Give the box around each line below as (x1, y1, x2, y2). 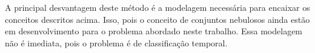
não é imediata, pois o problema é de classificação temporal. (5, 36, 228, 49)
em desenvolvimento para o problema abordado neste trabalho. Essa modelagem (5, 25, 303, 37)
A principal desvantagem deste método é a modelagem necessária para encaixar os (5, 1, 310, 13)
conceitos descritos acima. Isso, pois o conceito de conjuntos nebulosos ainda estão (5, 13, 310, 25)
